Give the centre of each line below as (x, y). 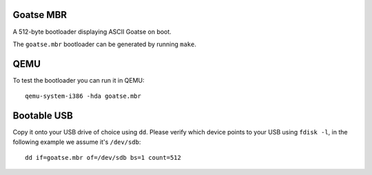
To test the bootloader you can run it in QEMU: (79, 80)
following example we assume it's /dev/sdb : (77, 142)
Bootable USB (43, 116)
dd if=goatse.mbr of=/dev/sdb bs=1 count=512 (103, 157)
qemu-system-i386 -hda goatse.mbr (83, 96)
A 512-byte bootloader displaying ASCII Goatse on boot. (92, 32)
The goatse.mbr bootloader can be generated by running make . (104, 44)
